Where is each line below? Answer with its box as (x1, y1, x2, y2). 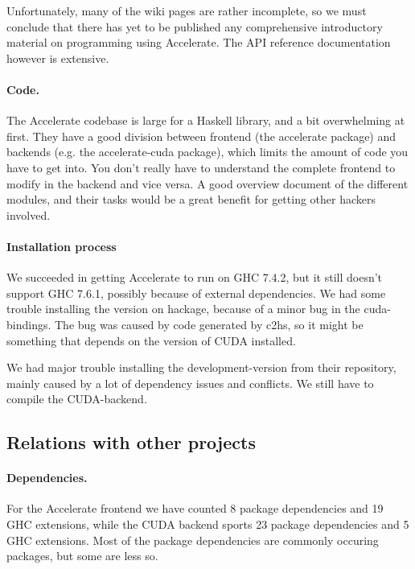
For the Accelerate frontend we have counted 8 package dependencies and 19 (6, 500, 384, 517)
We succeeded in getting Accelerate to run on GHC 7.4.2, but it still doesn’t (6, 269, 383, 286)
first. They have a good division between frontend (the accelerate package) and (6, 127, 397, 144)
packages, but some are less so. (6, 547, 158, 564)
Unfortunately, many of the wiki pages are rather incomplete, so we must (6, 2, 367, 19)
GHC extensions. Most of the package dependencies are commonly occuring (6, 531, 379, 548)
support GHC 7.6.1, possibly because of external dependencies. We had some (6, 284, 386, 301)
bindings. (6, 315, 51, 332)
